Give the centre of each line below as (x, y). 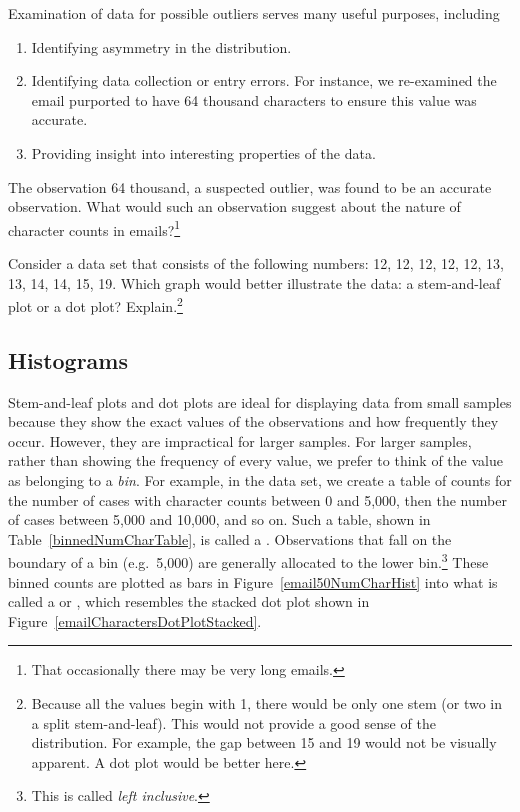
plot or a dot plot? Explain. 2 (95, 304)
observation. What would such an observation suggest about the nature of (234, 206)
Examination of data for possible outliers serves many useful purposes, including (254, 13)
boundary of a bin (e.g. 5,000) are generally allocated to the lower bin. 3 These (248, 561)
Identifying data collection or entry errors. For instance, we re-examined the (264, 80)
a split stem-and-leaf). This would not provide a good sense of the (233, 722)
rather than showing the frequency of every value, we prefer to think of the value (255, 460)
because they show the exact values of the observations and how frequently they (253, 421)
